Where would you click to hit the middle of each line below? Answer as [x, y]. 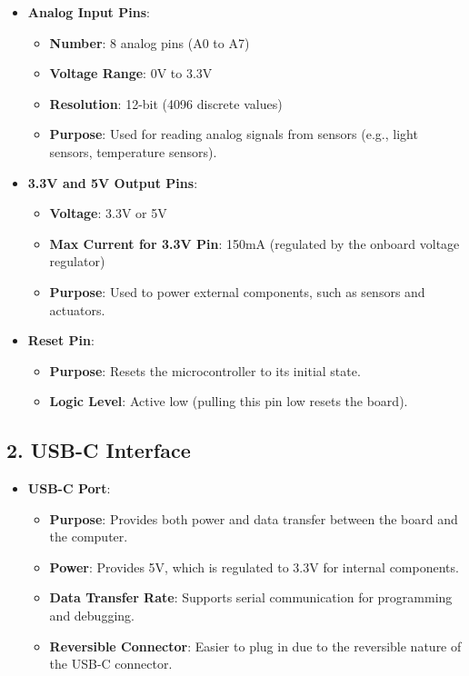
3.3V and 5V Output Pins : [113, 182]
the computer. [89, 537]
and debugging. [92, 616]
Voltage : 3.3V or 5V [108, 213]
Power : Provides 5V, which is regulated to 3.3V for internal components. [254, 567]
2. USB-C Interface [99, 450]
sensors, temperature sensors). [133, 151]
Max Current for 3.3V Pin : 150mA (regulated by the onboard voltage [254, 243]
